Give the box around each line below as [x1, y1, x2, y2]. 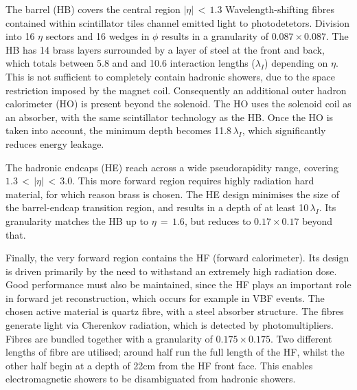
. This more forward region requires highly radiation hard [72, 173, 314, 188]
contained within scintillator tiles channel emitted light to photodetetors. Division [5, 15, 350, 30]
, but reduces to [184, 213, 251, 228]
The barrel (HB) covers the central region [5, 2, 181, 16]
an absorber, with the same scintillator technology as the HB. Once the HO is [5, 109, 334, 124]
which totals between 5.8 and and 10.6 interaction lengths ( [5, 56, 255, 70]
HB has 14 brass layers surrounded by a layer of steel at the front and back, [5, 42, 325, 56]
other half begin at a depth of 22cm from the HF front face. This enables [5, 358, 313, 372]
